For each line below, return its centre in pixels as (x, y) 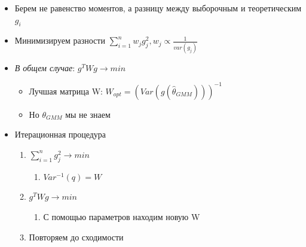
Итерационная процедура (60, 134)
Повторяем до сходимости (76, 237)
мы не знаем (88, 114)
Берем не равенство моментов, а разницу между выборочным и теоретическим (158, 8)
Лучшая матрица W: (66, 91)
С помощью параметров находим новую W (122, 216)
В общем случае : (45, 67)
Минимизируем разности (60, 40)
